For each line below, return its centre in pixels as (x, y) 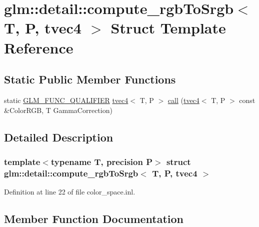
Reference (39, 47)
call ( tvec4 (183, 100)
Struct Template (168, 28)
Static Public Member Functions (90, 79)
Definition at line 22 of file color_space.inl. (70, 192)
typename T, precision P (102, 161)
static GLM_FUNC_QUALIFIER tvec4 (66, 100)
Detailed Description (59, 137)
